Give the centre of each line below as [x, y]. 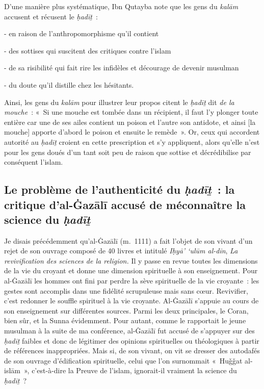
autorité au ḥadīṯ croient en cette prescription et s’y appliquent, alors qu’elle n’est [132, 141]
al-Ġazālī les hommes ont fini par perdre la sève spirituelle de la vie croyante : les [132, 281]
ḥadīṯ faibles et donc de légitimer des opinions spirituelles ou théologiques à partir [132, 340]
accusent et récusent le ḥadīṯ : [51, 16]
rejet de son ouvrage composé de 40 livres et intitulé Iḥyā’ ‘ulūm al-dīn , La [121, 251]
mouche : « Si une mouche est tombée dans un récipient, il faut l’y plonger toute [131, 112]
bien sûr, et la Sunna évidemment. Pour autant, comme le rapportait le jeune [125, 320]
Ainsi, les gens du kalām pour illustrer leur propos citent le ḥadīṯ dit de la [119, 102]
